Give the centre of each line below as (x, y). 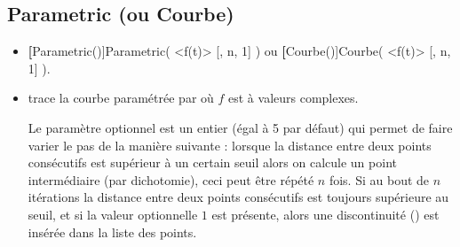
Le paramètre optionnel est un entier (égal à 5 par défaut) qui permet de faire (240, 127)
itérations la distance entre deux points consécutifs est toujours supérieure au (238, 197)
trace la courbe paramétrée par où (121, 98)
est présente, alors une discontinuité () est (325, 214)
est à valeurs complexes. (293, 98)
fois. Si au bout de (379, 179)
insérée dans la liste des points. (112, 232)
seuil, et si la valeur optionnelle (113, 214)
